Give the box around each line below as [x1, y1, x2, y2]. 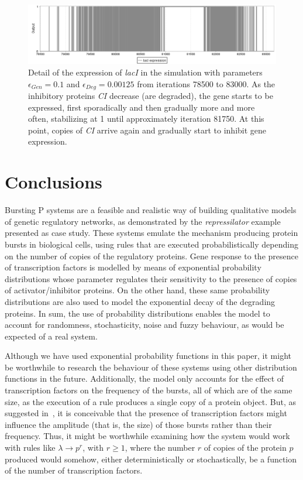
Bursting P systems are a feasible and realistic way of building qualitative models [5, 204, 297, 216]
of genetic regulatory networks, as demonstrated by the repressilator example [5, 215, 281, 227]
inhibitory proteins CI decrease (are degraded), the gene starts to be [28, 90, 273, 102]
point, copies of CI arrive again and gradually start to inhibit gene [28, 124, 267, 136]
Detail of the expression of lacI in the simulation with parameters [28, 66, 263, 78]
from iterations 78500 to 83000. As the [137, 77, 276, 90]
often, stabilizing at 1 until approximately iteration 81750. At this [28, 112, 264, 125]
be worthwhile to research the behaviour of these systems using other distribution [5, 361, 297, 373]
